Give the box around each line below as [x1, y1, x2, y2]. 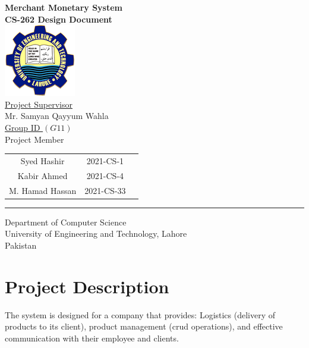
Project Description [5, 274, 169, 298]
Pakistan [5, 239, 37, 251]
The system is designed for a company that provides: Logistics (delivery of [5, 308, 276, 321]
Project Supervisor [5, 98, 72, 110]
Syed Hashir [20, 154, 65, 167]
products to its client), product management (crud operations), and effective [5, 320, 283, 333]
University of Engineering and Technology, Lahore [5, 227, 187, 240]
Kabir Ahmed [17, 169, 68, 181]
